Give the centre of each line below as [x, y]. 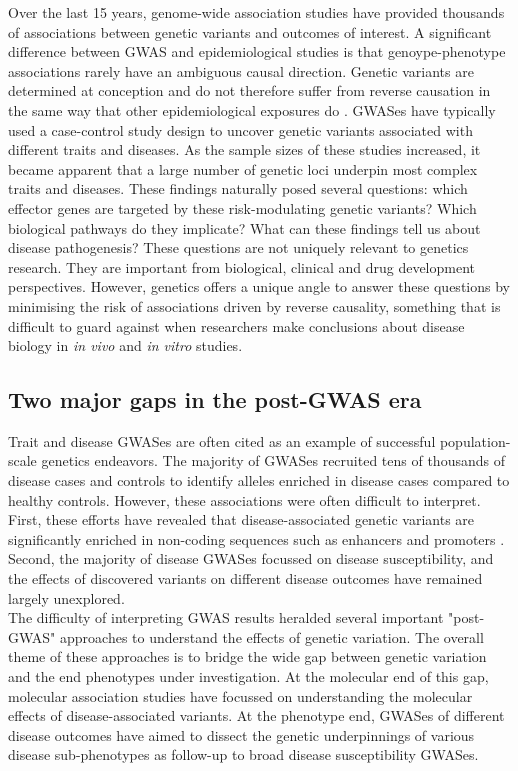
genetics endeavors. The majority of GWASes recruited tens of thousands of [273, 460]
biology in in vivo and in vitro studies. [125, 345]
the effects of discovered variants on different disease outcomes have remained [245, 578]
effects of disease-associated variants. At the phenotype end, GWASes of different [256, 715]
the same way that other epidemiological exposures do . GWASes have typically [252, 109]
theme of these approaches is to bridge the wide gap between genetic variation [247, 656]
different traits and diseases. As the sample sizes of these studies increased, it [244, 149]
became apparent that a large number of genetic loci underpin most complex [243, 168]
